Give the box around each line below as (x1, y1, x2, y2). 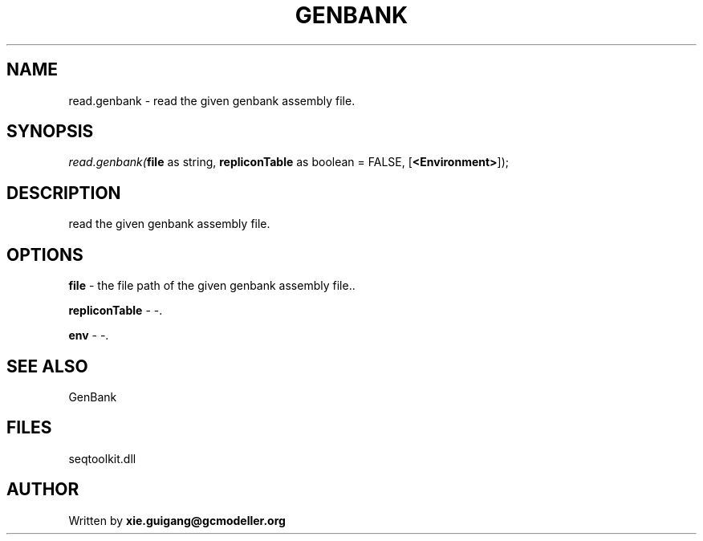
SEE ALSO (6, 356, 88, 376)
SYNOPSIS (6, 121, 94, 142)
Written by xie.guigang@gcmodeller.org (68, 513, 286, 527)
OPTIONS (6, 244, 83, 265)
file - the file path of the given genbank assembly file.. (68, 279, 356, 293)
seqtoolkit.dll (68, 451, 136, 466)
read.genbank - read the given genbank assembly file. (68, 93, 356, 108)
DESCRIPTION (6, 182, 121, 203)
